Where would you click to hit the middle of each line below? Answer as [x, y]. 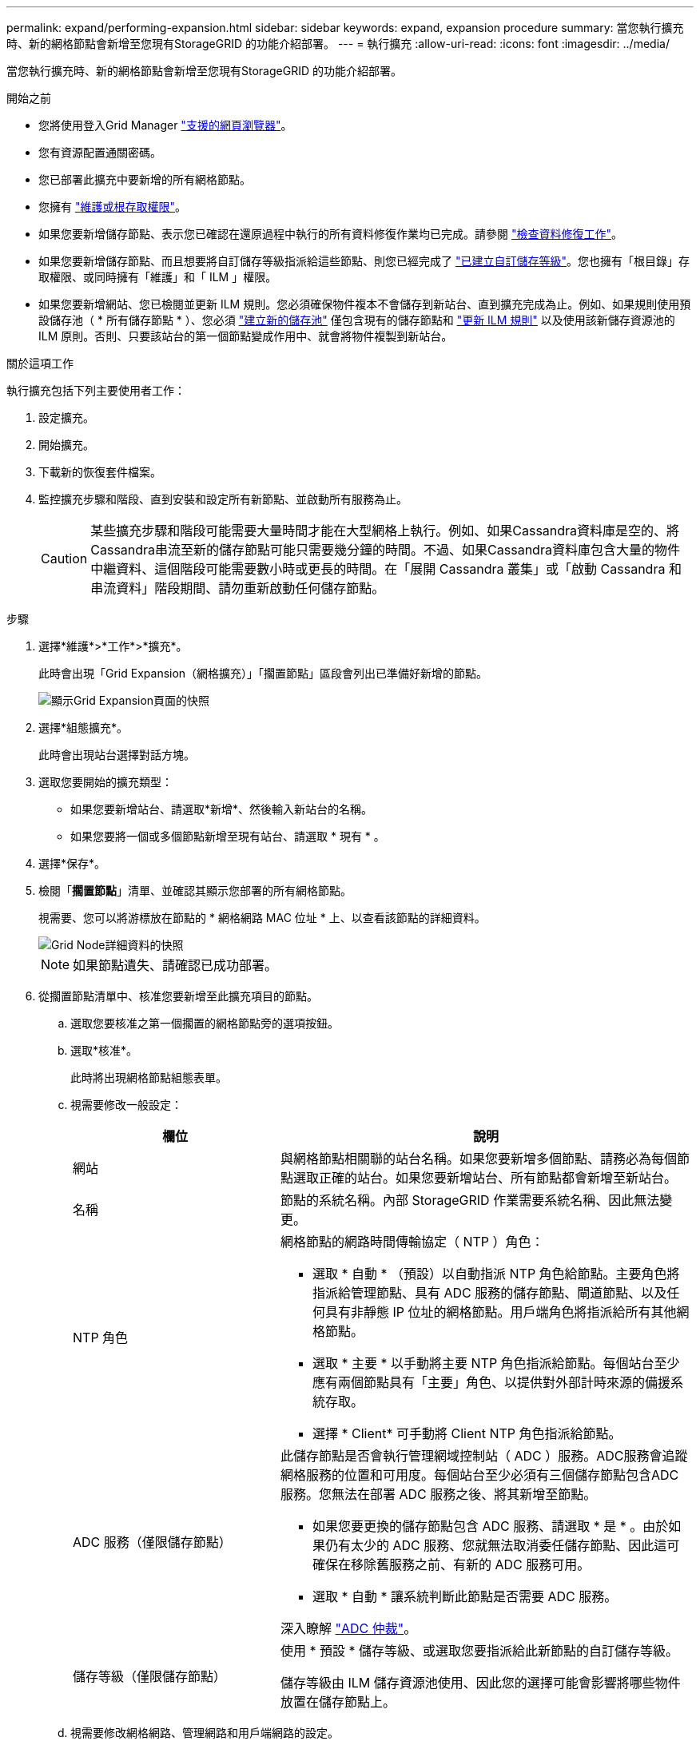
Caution [64, 558]
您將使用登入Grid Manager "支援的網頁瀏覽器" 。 [165, 125]
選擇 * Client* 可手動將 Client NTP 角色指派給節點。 [467, 1433]
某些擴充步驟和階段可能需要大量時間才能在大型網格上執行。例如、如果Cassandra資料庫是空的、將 [385, 531]
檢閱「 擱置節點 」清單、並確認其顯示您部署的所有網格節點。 [195, 890]
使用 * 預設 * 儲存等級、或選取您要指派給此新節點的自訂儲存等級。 [479, 1651]
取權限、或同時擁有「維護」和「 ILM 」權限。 [158, 277]
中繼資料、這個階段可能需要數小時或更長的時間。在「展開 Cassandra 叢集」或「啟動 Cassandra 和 [386, 569]
